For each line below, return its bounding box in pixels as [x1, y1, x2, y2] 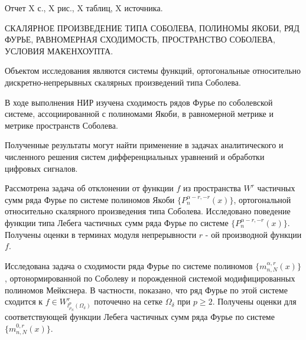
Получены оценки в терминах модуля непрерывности [5, 228, 197, 240]
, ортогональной [233, 193, 291, 205]
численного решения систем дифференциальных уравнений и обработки [5, 150, 265, 162]
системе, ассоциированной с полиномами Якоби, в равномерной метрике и [5, 107, 274, 120]
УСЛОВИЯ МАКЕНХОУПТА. [5, 44, 113, 57]
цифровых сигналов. [5, 162, 78, 174]
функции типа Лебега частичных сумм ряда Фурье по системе [5, 216, 229, 228]
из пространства [183, 182, 241, 194]
